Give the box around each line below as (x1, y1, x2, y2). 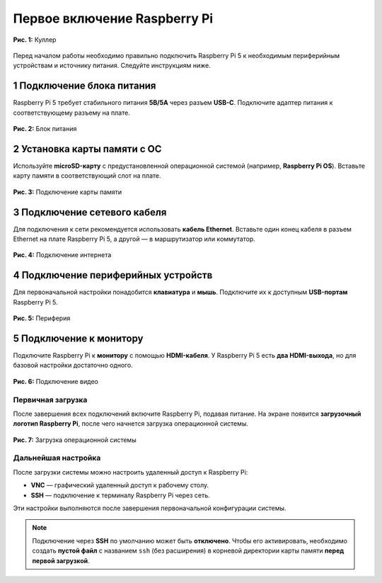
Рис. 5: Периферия (13, 314, 71, 322)
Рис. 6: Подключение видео (13, 377, 98, 385)
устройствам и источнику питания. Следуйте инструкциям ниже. (13, 61, 212, 70)
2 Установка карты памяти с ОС (13, 142, 162, 155)
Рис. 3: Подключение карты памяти (13, 188, 122, 196)
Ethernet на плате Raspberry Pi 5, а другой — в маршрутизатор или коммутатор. (13, 234, 256, 243)
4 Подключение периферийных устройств (13, 269, 213, 281)
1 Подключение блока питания (13, 80, 156, 92)
